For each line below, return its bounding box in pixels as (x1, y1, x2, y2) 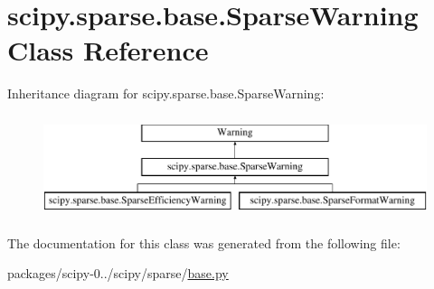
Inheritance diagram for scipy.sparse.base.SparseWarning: (7, 84, 325, 103)
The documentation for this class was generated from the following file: (7, 233, 401, 252)
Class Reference (7, 32, 209, 69)
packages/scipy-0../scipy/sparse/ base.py (7, 264, 229, 283)
